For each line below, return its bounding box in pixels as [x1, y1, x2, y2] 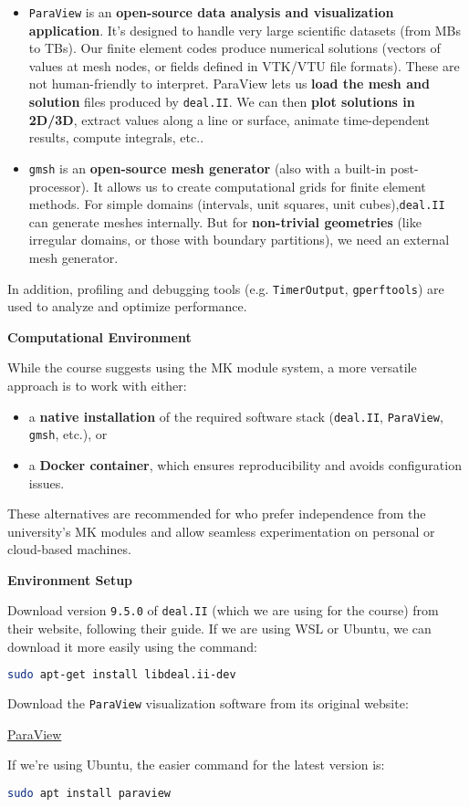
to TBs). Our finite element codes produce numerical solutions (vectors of [28, 38, 441, 58]
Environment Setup [7, 570, 133, 589]
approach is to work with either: [7, 376, 187, 394]
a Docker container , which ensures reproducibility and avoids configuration [28, 455, 462, 474]
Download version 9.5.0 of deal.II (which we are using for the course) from [7, 601, 439, 620]
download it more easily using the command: [7, 636, 257, 655]
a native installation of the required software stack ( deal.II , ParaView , [28, 406, 443, 425]
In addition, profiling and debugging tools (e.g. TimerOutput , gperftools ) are [7, 278, 444, 298]
